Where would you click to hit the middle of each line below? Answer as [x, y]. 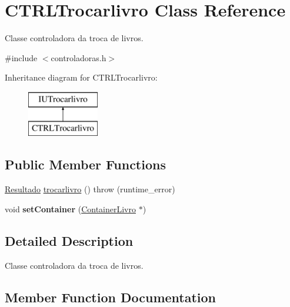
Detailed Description [69, 240]
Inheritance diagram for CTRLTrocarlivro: [81, 77]
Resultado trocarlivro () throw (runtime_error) [90, 189]
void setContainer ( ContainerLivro [70, 208]
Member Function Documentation [111, 297]
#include [21, 57]
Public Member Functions [85, 164]
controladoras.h [79, 57]
